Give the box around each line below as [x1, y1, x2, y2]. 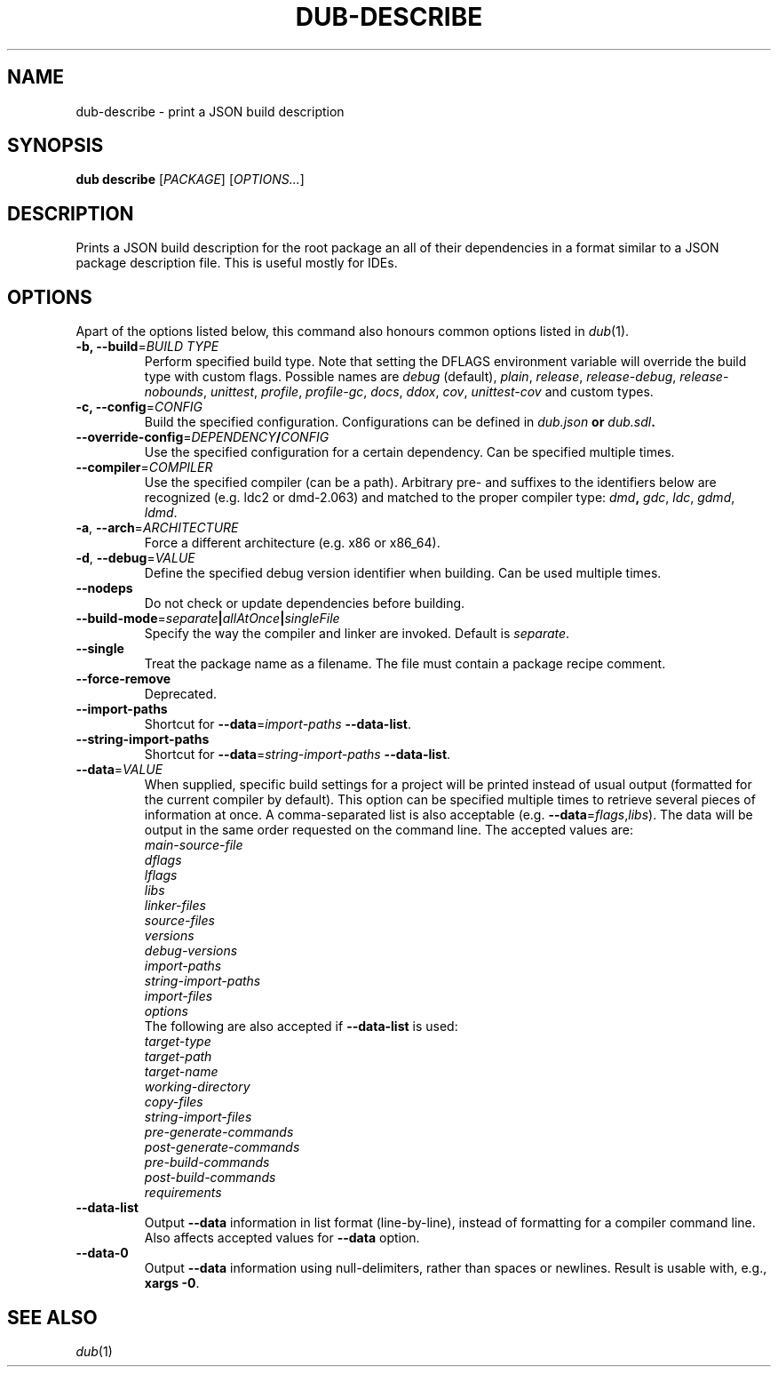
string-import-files [144, 1109, 252, 1125]
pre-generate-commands [144, 1124, 294, 1140]
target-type [144, 1034, 211, 1050]
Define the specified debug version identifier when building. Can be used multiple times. [144, 565, 662, 581]
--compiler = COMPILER [75, 459, 213, 475]
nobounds [144, 384, 203, 400]
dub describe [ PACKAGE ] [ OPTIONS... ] [75, 172, 305, 188]
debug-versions [144, 943, 238, 959]
